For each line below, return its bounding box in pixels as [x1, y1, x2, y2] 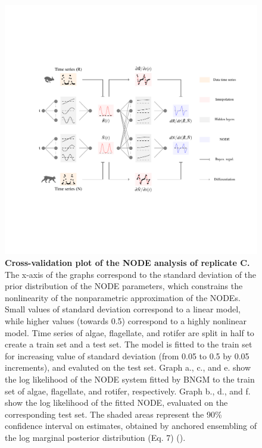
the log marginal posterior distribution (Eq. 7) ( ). [5, 431, 186, 443]
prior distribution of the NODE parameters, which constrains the [5, 280, 243, 292]
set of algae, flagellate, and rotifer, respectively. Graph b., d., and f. [5, 384, 251, 397]
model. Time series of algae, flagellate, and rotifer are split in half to [5, 326, 254, 339]
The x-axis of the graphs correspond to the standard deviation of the [5, 268, 257, 280]
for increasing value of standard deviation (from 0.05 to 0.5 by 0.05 [5, 349, 249, 362]
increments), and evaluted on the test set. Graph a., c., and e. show [5, 361, 251, 374]
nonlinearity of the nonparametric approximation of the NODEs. [5, 291, 241, 303]
